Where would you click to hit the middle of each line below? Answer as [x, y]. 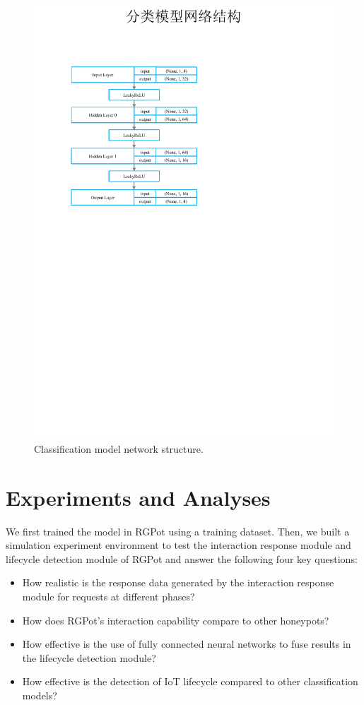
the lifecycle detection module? [89, 657]
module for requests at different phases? [108, 596]
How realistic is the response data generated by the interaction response [178, 582]
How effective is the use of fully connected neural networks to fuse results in [187, 644]
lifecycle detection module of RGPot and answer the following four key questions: [182, 558]
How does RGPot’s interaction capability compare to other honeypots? [176, 620]
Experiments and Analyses [138, 497]
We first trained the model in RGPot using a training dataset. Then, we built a [178, 531]
